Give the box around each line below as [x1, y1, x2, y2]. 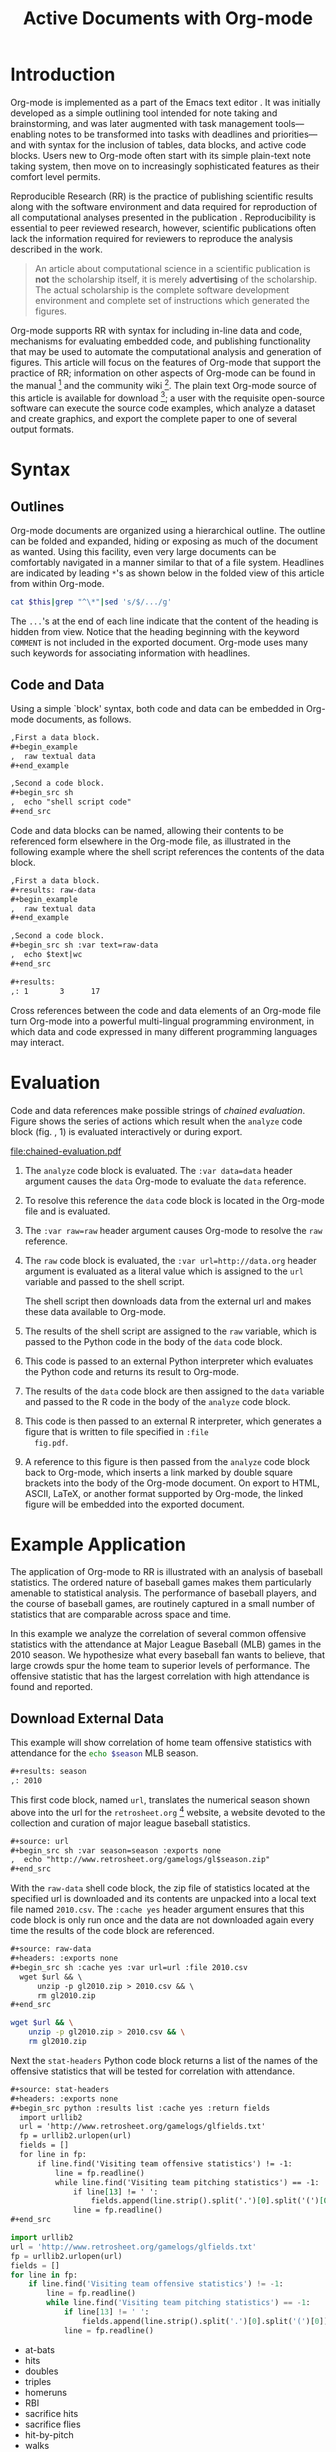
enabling [10, 128, 47, 140]
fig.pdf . [34, 1436, 69, 1448]
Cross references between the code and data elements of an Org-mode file [10, 1004, 322, 1016]
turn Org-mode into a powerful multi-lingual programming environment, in [10, 1015, 315, 1027]
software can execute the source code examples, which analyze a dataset [10, 402, 316, 414]
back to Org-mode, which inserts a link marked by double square [24, 1466, 293, 1478]
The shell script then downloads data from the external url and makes [24, 1295, 312, 1307]
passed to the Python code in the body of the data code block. [24, 1335, 283, 1347]
